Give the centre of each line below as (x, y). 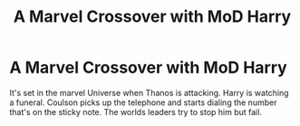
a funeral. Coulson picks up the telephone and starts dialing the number (143, 102)
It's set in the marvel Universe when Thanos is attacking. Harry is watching (149, 92)
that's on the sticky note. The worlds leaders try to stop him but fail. (136, 111)
